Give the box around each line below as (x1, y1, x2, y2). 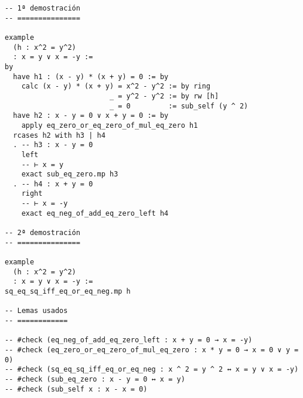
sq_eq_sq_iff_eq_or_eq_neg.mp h (5, 287, 131, 296)
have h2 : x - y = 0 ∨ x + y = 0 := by (13, 111, 169, 120)
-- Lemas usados (5, 307, 68, 315)
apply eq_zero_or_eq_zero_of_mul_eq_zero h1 (21, 121, 198, 130)
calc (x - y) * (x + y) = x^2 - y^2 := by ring (21, 82, 210, 91)
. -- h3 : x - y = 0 (13, 141, 93, 149)
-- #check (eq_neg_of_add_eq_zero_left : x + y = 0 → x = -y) (5, 336, 253, 345)
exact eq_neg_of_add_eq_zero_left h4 (21, 209, 169, 217)
